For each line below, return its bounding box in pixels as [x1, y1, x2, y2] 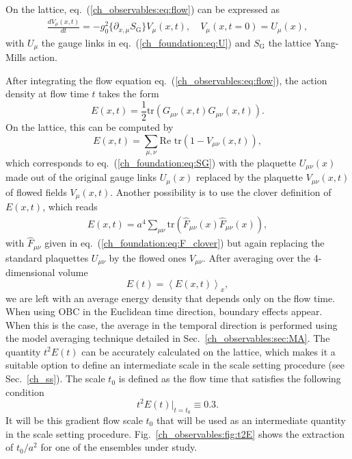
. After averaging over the [202, 250, 311, 264]
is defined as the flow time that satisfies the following [118, 371, 341, 386]
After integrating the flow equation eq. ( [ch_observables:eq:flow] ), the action [5, 73, 327, 87]
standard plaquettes [5, 250, 89, 264]
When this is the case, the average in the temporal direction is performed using [5, 317, 338, 332]
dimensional [5, 265, 55, 280]
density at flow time [5, 86, 89, 101]
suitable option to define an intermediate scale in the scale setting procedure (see [5, 358, 344, 372]
